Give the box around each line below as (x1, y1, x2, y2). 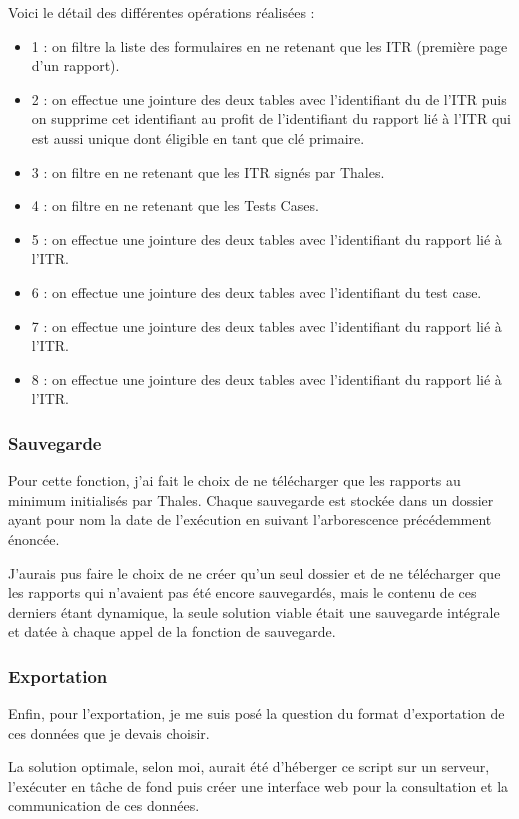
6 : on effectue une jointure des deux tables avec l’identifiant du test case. (31, 281, 482, 302)
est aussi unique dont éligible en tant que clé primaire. (31, 127, 365, 148)
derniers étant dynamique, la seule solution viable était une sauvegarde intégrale (8, 601, 500, 622)
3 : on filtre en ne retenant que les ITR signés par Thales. (31, 161, 385, 182)
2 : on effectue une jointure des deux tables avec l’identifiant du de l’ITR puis (31, 88, 507, 109)
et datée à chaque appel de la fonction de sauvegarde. (8, 621, 336, 642)
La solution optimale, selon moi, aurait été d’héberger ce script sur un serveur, (8, 756, 490, 777)
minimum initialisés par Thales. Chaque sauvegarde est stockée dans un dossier (8, 489, 494, 510)
